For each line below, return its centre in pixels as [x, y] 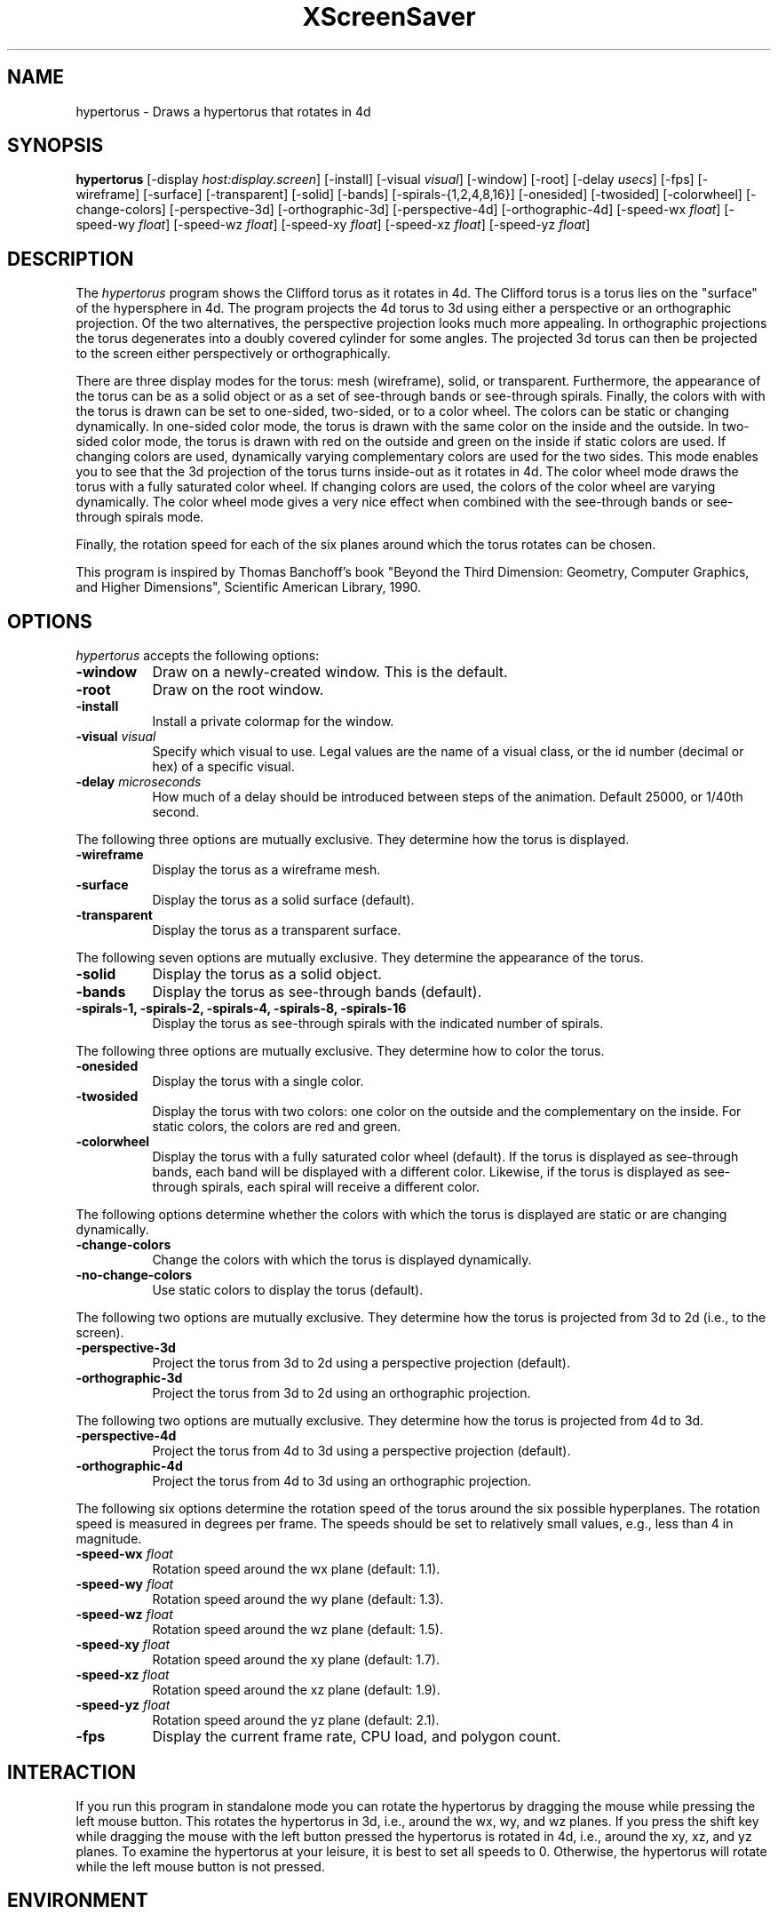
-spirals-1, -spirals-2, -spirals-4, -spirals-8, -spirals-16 [241, 1009]
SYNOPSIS [56, 146]
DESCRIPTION [71, 259]
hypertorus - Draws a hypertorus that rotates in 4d [223, 111]
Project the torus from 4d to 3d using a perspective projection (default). [361, 1451]
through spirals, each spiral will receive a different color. [316, 1187]
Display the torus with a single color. [258, 1081]
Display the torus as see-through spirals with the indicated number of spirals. [378, 1024]
